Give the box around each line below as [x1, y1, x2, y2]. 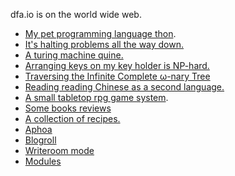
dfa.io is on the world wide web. [10, 9, 142, 20]
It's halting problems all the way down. [24, 39, 185, 50]
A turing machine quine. [24, 49, 124, 61]
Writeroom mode [24, 145, 95, 156]
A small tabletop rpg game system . [24, 92, 169, 103]
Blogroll [24, 134, 57, 146]
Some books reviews [24, 102, 112, 114]
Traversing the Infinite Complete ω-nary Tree [24, 70, 211, 82]
